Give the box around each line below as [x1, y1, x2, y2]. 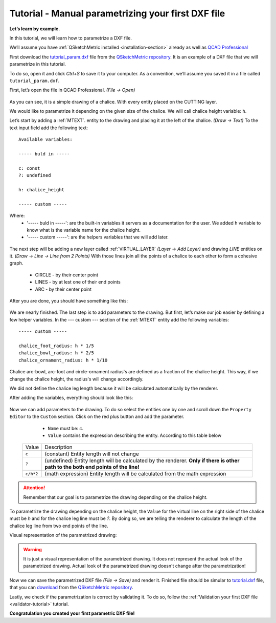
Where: [9, 213, 25, 219]
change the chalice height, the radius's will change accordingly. [9, 376, 144, 382]
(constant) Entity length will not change [44, 450, 139, 457]
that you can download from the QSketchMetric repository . [9, 585, 133, 591]
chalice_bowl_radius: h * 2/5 [18, 350, 95, 356]
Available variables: [18, 136, 73, 143]
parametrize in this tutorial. [9, 61, 66, 67]
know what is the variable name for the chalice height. [27, 227, 141, 233]
